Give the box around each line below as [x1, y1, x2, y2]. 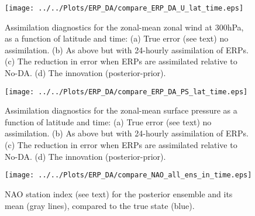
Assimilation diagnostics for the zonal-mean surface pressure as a [5, 104, 237, 116]
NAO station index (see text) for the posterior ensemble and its [5, 187, 233, 200]
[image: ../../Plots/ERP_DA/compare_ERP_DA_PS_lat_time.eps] [5, 87, 248, 96]
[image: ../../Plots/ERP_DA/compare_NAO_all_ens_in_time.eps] [5, 171, 252, 180]
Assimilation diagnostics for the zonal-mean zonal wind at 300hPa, [5, 20, 244, 33]
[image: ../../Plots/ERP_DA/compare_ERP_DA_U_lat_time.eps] [5, 4, 244, 12]
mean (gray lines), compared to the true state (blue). [5, 199, 195, 211]
